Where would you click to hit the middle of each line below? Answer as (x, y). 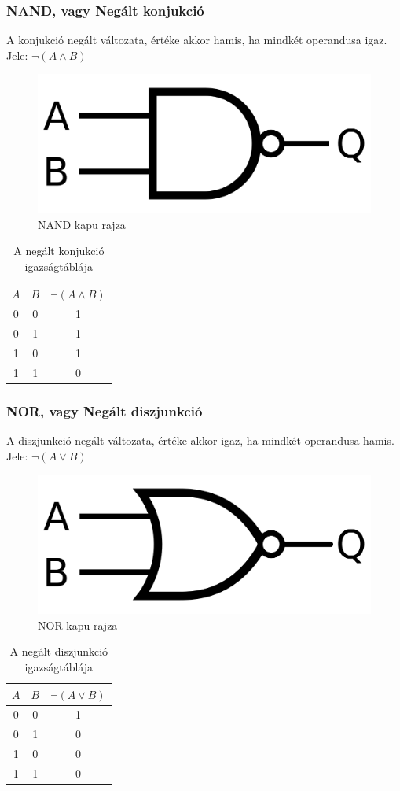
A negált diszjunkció (59, 651)
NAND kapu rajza (82, 224)
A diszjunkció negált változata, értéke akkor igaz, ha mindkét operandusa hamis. (200, 440)
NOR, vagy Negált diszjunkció (105, 410)
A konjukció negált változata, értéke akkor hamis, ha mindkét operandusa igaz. (197, 40)
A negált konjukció (59, 251)
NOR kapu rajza (78, 625)
